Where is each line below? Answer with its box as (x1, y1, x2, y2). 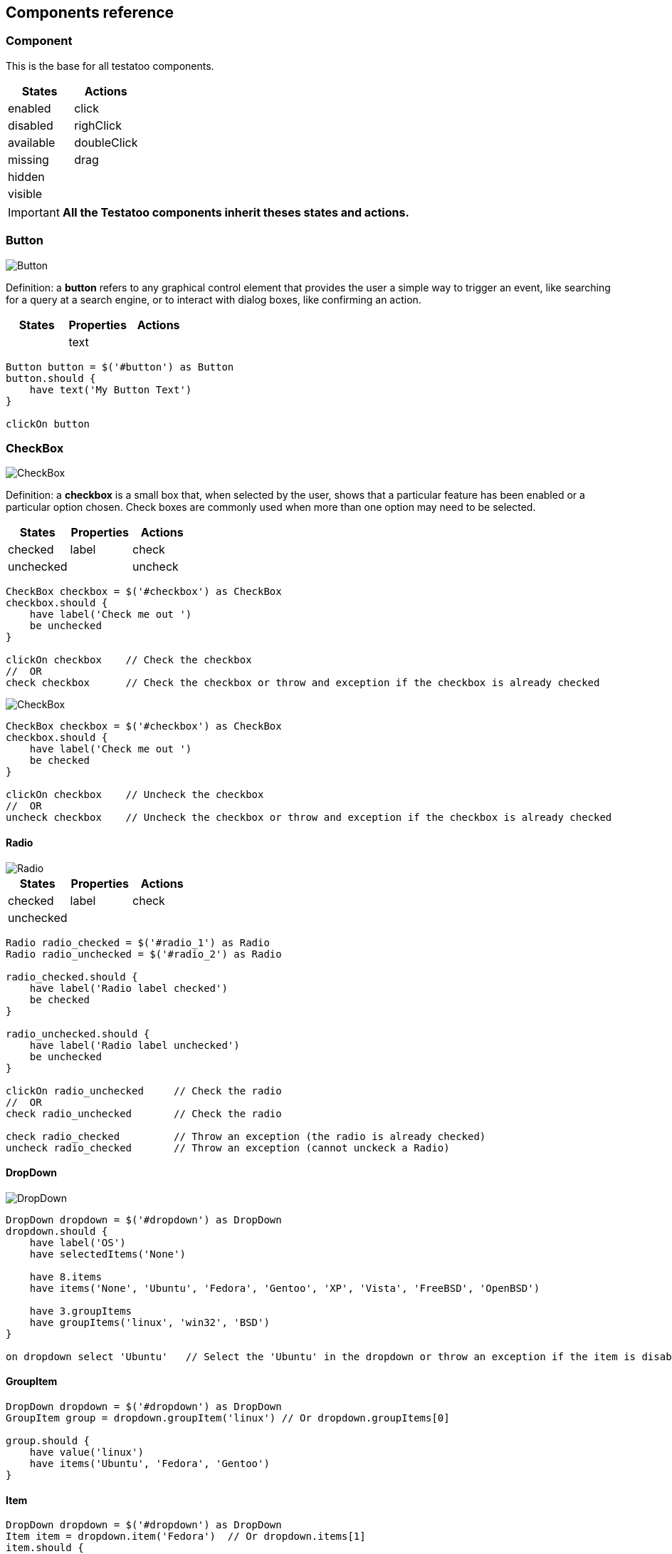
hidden (8, 169, 45, 184)
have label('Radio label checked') (29, 982, 228, 994)
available (8, 135, 56, 150)
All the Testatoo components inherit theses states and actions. (62, 204, 409, 219)
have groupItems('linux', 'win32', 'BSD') (29, 1316, 270, 1328)
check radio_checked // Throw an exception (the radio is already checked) (6, 1130, 486, 1142)
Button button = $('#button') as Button (6, 361, 234, 373)
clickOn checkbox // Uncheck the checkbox (6, 789, 264, 801)
